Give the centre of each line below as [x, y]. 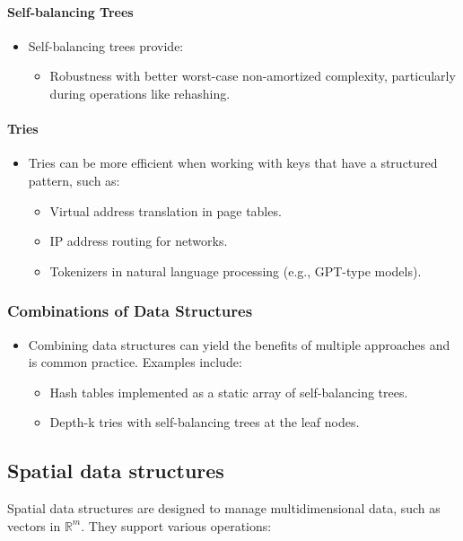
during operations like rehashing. [140, 93]
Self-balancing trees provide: [106, 45]
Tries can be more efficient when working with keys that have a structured [233, 163]
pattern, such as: [74, 180]
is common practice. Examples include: [135, 362]
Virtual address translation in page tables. [166, 210]
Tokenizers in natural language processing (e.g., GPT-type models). [236, 270]
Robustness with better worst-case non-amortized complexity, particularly [253, 76]
